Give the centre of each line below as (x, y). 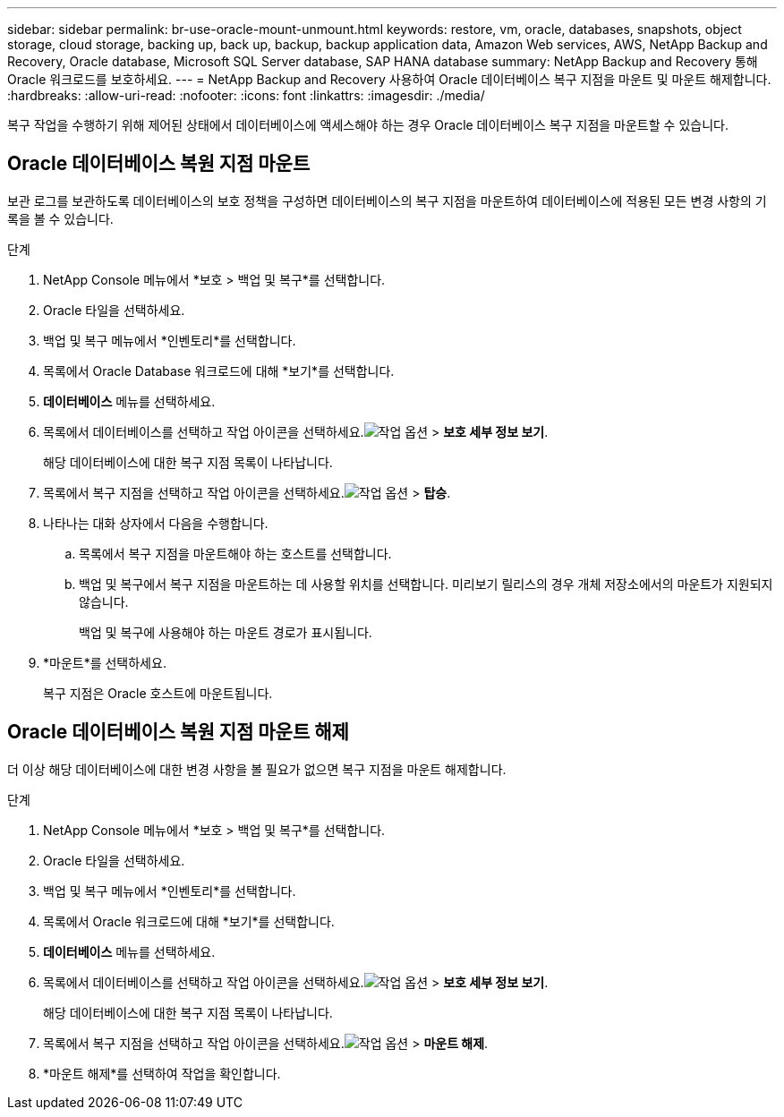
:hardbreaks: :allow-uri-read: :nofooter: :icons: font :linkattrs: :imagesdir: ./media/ (246, 95)
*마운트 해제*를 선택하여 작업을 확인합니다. (162, 1073)
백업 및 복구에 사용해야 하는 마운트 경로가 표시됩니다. (226, 632)
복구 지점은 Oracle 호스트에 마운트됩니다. (158, 693)
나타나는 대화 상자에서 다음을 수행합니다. (156, 523)
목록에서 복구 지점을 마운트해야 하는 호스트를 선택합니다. (235, 553)
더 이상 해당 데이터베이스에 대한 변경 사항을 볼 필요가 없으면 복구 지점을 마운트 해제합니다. (257, 769)
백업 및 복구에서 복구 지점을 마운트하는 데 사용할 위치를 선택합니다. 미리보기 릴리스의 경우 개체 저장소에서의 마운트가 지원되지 (426, 584)
